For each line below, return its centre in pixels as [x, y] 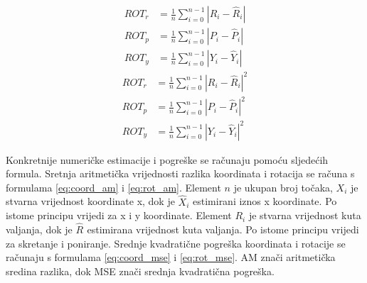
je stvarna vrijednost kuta [305, 215]
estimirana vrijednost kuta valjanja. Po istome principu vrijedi [223, 229]
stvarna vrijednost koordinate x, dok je [90, 201]
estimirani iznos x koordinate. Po [265, 201]
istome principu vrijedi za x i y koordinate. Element [119, 215]
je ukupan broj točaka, [283, 187]
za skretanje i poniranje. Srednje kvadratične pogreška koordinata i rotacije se [176, 243]
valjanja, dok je [39, 229]
